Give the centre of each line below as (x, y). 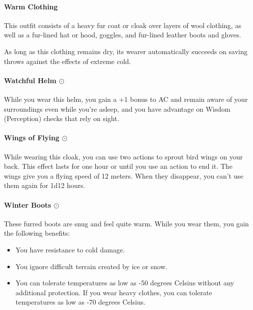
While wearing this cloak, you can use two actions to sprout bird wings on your (124, 156)
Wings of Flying (32, 138)
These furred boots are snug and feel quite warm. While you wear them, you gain (126, 223)
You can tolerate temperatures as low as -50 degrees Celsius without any (125, 283)
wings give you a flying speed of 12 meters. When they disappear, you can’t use (124, 175)
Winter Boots (28, 204)
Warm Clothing (31, 6)
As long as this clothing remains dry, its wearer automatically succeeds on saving (126, 51)
